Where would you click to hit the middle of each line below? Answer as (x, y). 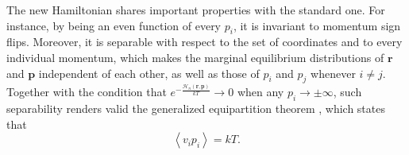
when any (260, 92)
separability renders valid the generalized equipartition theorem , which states (196, 108)
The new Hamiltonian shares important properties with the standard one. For (196, 10)
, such (347, 92)
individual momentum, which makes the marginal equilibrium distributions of (195, 57)
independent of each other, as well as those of (149, 73)
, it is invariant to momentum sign (317, 25)
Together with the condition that (87, 92)
